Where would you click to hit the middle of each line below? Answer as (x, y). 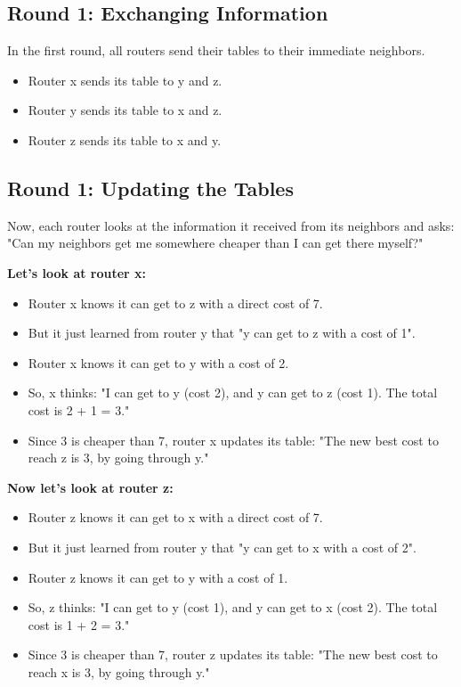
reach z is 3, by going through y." (118, 458)
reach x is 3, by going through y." (119, 671)
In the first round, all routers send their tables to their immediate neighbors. (216, 50)
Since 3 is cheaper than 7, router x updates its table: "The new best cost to (233, 440)
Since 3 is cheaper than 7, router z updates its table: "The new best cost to (233, 654)
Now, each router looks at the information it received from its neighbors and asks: (231, 225)
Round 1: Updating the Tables (150, 188)
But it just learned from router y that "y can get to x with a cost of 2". (222, 547)
